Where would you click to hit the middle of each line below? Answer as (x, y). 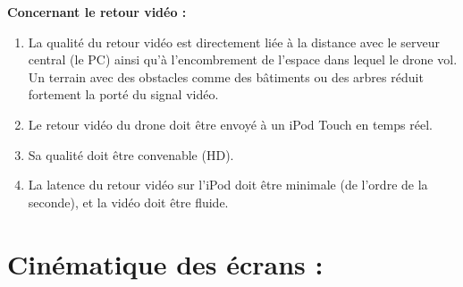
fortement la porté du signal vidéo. (123, 94)
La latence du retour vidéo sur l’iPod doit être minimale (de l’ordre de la (228, 185)
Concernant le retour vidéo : (97, 12)
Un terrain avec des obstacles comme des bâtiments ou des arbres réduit (226, 76)
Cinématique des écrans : (165, 263)
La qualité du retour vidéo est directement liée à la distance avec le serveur (234, 42)
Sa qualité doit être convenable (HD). (131, 154)
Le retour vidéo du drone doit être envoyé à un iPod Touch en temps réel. (230, 124)
